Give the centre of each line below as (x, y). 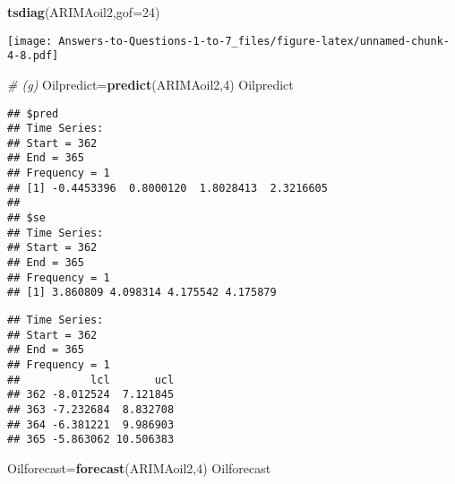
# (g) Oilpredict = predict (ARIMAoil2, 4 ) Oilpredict (150, 84)
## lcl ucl (91, 380)
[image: (30, 41)
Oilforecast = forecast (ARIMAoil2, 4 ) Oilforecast (139, 467)
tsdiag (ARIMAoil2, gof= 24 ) (84, 12)
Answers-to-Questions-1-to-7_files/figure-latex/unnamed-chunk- (254, 41)
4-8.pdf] (33, 56)
